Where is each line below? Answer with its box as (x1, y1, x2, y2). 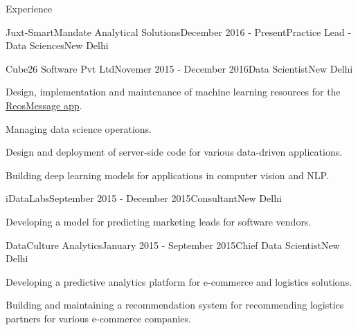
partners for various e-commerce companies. (6, 311, 191, 325)
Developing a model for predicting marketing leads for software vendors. (6, 214, 312, 228)
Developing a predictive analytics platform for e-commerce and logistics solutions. (6, 274, 352, 288)
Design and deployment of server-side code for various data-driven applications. (6, 145, 343, 159)
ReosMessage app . (6, 98, 82, 112)
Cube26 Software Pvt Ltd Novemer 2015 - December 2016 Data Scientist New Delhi (6, 61, 353, 75)
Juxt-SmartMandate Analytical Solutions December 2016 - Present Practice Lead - (6, 24, 352, 39)
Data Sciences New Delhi (6, 38, 109, 53)
